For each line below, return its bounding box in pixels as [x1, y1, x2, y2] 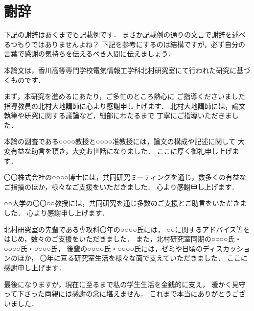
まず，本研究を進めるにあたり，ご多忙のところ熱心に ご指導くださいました [4, 91, 245, 101]
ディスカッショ [202, 243, 250, 253]
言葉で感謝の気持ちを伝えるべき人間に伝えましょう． [4, 48, 175, 59]
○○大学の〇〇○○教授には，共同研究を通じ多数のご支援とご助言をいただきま [4, 198, 247, 208]
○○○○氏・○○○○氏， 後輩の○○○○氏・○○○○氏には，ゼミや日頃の [4, 243, 203, 253]
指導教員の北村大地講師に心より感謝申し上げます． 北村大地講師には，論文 [4, 100, 246, 111]
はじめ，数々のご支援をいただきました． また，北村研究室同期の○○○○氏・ [4, 234, 242, 244]
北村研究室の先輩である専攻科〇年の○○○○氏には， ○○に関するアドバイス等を [4, 224, 250, 234]
